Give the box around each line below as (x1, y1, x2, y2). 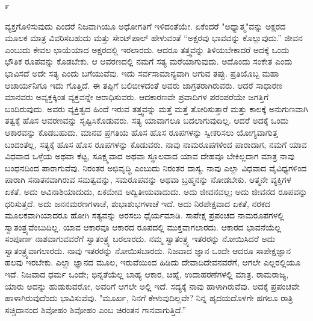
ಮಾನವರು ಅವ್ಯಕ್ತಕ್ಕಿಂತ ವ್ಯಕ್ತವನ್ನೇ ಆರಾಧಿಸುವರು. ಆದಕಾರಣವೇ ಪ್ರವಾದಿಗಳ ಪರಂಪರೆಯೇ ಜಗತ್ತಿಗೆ (5, 91, 269, 103)
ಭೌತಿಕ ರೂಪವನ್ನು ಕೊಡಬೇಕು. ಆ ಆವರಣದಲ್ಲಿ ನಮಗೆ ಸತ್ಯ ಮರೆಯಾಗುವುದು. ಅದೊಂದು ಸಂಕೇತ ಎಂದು (5, 55, 293, 68)
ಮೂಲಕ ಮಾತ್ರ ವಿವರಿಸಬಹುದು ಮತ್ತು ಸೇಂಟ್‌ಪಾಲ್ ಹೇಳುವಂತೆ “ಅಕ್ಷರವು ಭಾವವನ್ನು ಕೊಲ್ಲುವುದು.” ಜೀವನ (5, 31, 303, 44)
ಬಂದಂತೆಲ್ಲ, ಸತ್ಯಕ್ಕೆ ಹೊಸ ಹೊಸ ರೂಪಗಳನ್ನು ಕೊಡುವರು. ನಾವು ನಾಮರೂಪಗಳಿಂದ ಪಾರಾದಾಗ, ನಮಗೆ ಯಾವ (5, 138, 307, 150)
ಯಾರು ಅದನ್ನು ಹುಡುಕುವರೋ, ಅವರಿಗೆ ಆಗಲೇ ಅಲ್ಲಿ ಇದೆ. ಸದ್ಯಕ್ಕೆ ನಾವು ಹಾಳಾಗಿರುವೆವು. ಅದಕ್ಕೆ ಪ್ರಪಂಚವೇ (5, 279, 300, 292)
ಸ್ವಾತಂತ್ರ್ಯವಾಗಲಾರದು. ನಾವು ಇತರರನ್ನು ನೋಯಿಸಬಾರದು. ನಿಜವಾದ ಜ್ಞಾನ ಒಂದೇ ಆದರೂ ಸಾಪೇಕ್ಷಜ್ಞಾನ (5, 244, 291, 256)
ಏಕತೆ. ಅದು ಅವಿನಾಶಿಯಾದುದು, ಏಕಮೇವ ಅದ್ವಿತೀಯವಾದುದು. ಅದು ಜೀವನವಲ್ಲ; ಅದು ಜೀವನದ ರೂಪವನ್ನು (5, 185, 308, 197)
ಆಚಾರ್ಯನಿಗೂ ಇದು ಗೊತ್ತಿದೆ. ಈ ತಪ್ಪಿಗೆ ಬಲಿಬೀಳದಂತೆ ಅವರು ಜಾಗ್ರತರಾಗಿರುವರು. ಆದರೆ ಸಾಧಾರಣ (5, 78, 282, 91)
